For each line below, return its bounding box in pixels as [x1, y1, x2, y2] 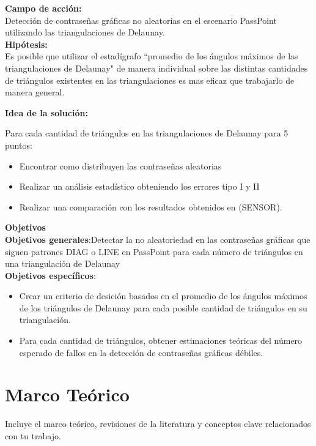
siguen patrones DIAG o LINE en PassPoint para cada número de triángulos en [5, 245, 303, 258]
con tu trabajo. [5, 429, 61, 442]
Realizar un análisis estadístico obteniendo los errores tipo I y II [19, 180, 260, 193]
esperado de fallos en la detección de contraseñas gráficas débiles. [19, 346, 263, 359]
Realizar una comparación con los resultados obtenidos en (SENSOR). [19, 200, 282, 213]
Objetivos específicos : [5, 269, 96, 281]
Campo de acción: [5, 2, 82, 14]
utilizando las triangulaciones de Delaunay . [5, 26, 165, 39]
